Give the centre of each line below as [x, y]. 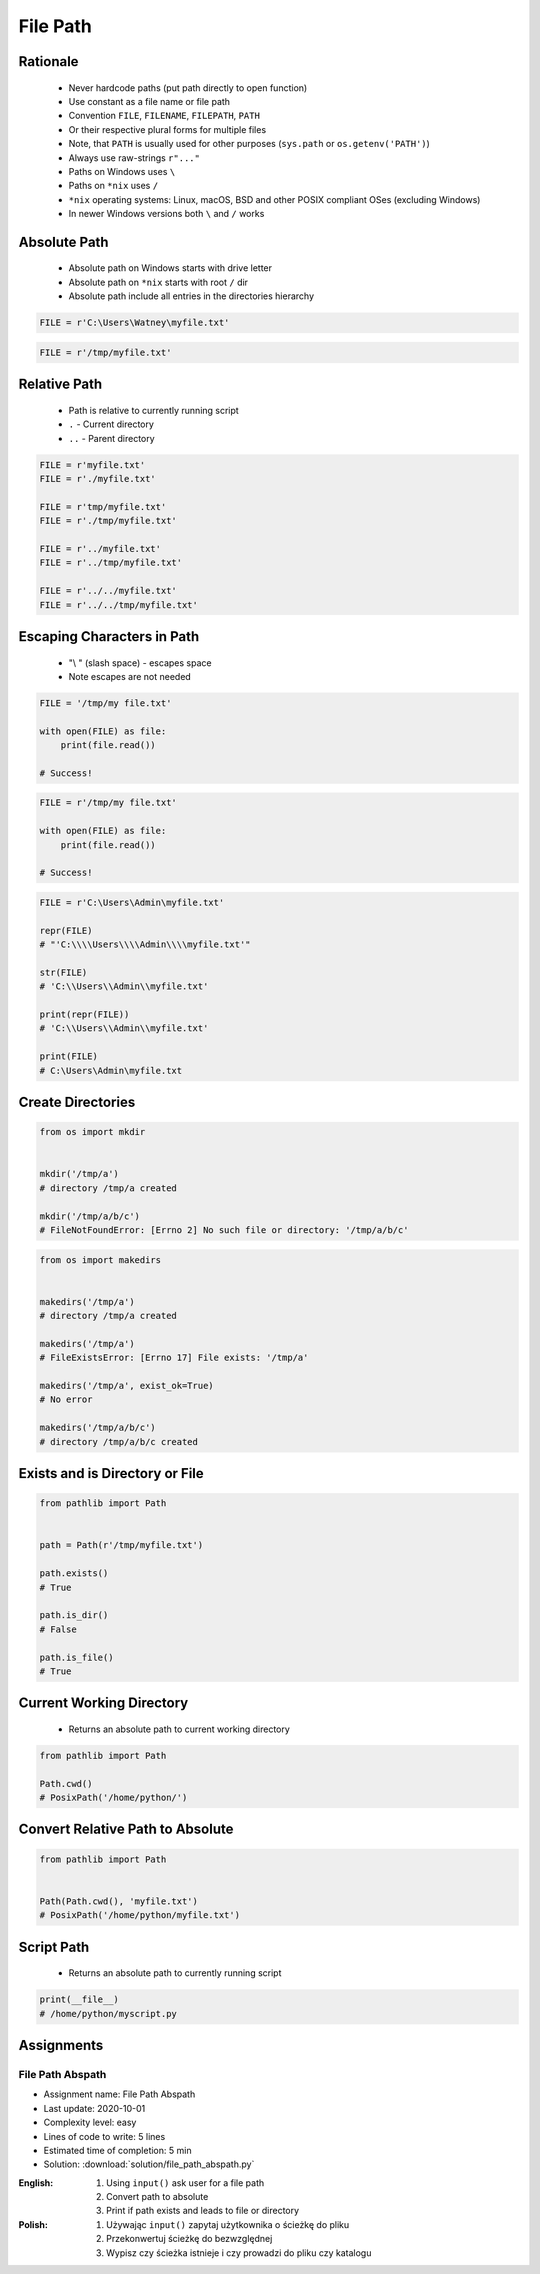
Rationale [48, 61]
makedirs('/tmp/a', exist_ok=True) [126, 1386]
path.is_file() [76, 1657]
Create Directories [77, 1102]
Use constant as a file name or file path [149, 101]
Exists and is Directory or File [111, 1473]
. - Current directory [111, 424]
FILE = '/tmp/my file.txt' [105, 703]
